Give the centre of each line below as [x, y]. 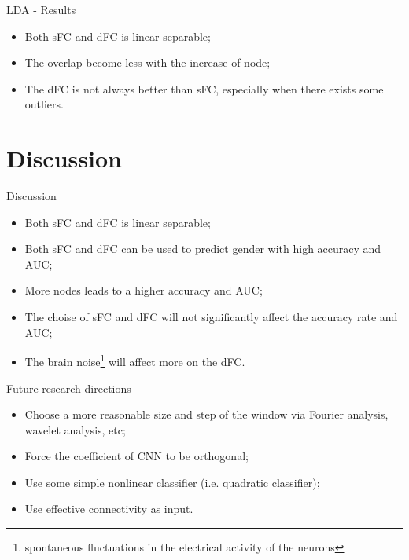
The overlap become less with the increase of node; [147, 62]
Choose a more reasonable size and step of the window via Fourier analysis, [206, 414]
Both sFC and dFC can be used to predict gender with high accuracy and [203, 249]
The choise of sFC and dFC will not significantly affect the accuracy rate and [211, 317]
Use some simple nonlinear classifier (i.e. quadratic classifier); [172, 482]
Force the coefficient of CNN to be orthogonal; [136, 456]
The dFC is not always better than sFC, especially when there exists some [204, 88]
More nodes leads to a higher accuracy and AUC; [144, 290]
